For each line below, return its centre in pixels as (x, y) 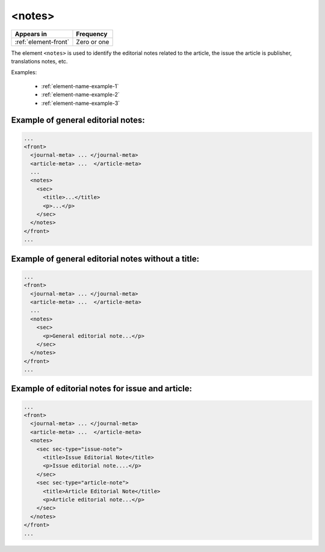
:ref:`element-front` (42, 42)
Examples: (24, 72)
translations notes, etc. (39, 61)
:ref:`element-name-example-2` (80, 95)
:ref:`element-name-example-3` (81, 103)
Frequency (92, 34)
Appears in (31, 34)
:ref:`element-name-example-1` (80, 86)
